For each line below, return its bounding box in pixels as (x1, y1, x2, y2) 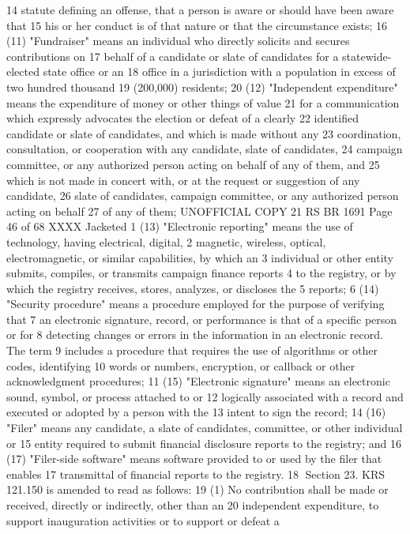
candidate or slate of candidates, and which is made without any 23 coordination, (6, 125, 401, 141)
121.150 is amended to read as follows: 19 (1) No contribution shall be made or (6, 481, 389, 498)
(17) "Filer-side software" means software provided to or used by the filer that (6, 450, 382, 467)
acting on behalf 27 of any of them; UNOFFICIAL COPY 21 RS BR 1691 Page (6, 202, 393, 219)
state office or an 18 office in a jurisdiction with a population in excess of (43, 63, 396, 80)
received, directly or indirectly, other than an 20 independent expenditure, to (6, 497, 379, 513)
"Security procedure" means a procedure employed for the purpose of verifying (6, 295, 385, 312)
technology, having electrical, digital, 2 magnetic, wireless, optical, (6, 233, 326, 250)
